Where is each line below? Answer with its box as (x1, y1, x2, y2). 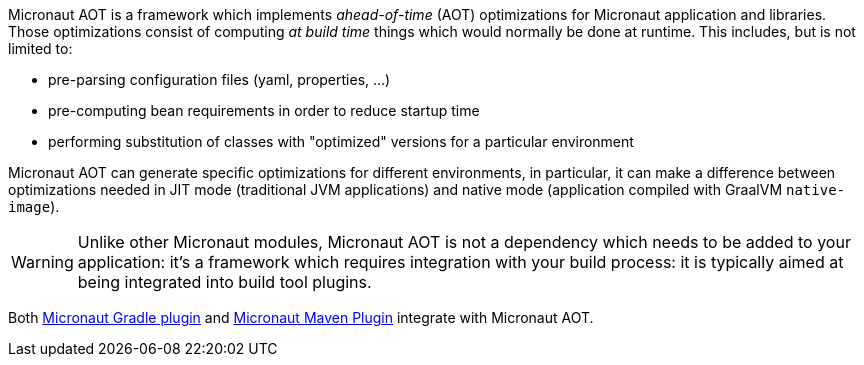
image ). (8, 198, 60, 215)
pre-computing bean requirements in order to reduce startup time (48, 102, 480, 119)
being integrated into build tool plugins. (77, 272, 372, 292)
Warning (11, 252, 74, 272)
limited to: (8, 40, 73, 57)
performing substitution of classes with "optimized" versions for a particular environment (48, 133, 634, 150)
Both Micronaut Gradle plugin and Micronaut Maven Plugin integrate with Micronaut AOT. (8, 309, 594, 326)
